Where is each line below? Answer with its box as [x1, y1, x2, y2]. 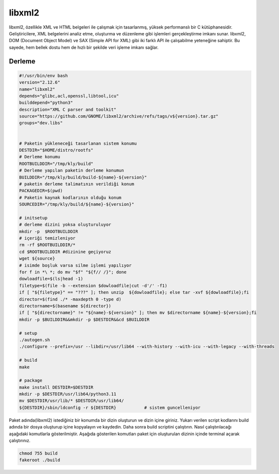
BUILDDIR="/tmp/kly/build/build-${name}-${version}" [19, 174, 147, 180]
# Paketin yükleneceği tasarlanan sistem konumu [19, 140, 137, 146]
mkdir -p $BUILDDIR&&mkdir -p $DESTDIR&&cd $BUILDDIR [19, 317, 150, 322]
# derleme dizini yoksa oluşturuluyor [19, 222, 111, 228]
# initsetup [19, 215, 48, 220]
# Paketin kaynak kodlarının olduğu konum [19, 195, 122, 200]
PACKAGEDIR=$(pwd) [19, 188, 63, 194]
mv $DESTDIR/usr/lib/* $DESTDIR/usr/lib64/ [19, 398, 124, 404]
